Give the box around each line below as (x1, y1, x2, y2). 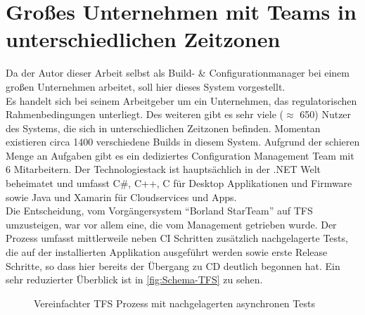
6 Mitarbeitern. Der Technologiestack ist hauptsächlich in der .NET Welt (6, 162, 321, 176)
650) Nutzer (300, 107, 352, 122)
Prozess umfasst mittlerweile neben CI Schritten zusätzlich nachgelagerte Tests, (6, 231, 348, 245)
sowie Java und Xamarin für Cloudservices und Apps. (6, 189, 237, 204)
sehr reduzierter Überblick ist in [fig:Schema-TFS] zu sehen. (6, 272, 263, 287)
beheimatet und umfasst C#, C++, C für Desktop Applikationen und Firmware (6, 176, 352, 191)
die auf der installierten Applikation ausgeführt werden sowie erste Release (6, 245, 328, 259)
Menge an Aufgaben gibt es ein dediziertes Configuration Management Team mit (6, 148, 354, 162)
